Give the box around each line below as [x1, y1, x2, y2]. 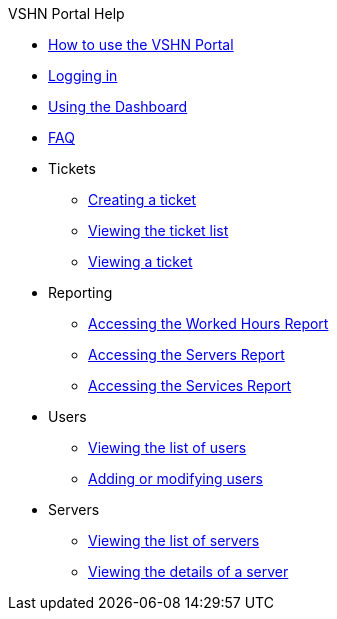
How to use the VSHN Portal [48, 36, 234, 53]
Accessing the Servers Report [88, 346, 285, 363]
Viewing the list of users [88, 439, 247, 456]
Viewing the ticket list [88, 222, 229, 239]
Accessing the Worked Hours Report [88, 315, 329, 332]
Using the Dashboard [48, 98, 188, 115]
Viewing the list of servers [88, 532, 260, 549]
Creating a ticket [88, 191, 197, 208]
